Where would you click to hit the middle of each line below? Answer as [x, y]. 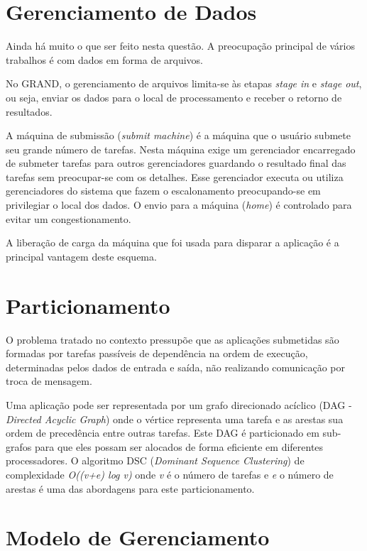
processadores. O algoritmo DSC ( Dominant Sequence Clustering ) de [155, 460]
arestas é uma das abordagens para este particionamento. [130, 488]
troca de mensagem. [49, 381]
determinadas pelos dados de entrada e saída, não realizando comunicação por [176, 367]
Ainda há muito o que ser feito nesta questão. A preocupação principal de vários [181, 46]
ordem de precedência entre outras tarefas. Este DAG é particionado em [163, 433]
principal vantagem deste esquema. [81, 256]
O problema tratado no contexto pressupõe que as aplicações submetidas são [172, 339]
